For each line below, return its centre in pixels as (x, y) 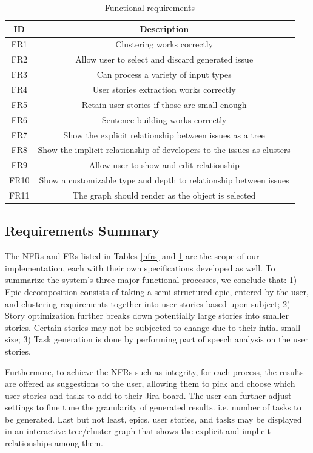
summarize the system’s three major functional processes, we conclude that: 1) (151, 280)
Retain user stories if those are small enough (164, 104)
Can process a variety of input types (164, 74)
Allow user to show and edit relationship (164, 165)
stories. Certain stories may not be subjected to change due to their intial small (153, 327)
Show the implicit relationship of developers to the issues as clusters (164, 150)
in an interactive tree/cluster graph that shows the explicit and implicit (138, 431)
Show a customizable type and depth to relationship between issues (164, 180)
